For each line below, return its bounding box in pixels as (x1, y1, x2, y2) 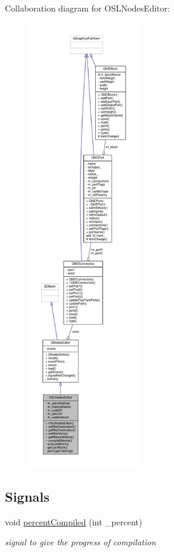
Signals (5, 487, 50, 505)
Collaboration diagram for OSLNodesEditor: (5, 2, 170, 14)
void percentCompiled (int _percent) (5, 515, 142, 528)
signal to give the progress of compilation (5, 536, 156, 548)
